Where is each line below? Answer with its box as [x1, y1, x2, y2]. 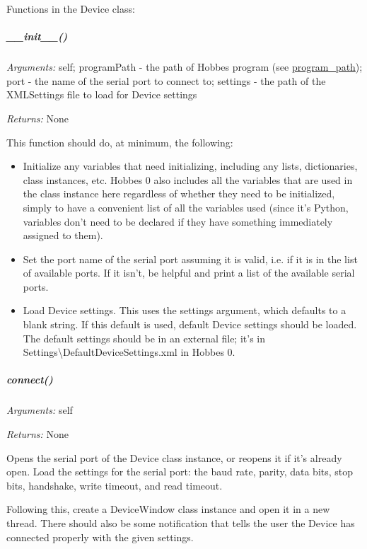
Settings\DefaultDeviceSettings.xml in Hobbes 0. [23, 345, 235, 359]
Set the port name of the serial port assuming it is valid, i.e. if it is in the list [23, 251, 358, 266]
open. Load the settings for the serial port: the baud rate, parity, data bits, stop [6, 464, 354, 479]
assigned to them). [23, 228, 103, 243]
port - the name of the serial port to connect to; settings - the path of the [6, 73, 326, 88]
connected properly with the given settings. [6, 529, 194, 544]
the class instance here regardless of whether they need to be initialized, [23, 186, 335, 201]
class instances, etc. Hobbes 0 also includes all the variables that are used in [23, 172, 353, 187]
